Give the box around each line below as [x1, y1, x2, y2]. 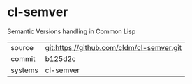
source [10, 42, 34, 52]
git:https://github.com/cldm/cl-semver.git [45, 42, 182, 52]
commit [10, 53, 36, 63]
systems [10, 65, 38, 75]
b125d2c [45, 53, 76, 63]
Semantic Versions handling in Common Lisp [7, 27, 136, 35]
